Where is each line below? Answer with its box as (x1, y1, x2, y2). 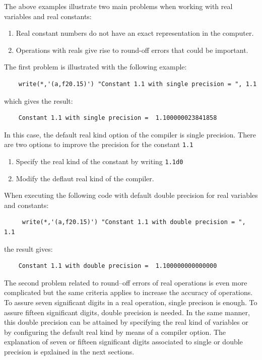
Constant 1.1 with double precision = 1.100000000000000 (18, 262, 217, 270)
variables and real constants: (4, 11, 92, 21)
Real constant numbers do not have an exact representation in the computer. (16, 28, 254, 38)
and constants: (4, 199, 49, 210)
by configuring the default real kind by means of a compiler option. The (4, 326, 226, 337)
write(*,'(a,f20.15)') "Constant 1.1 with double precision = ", (22, 219, 246, 226)
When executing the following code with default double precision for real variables (4, 190, 258, 200)
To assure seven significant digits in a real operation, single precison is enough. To (4, 297, 257, 307)
